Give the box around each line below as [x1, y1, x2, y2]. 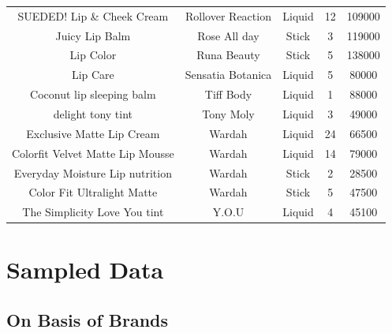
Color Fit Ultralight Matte [28, 184, 158, 200]
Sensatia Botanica [185, 66, 272, 83]
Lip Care [71, 66, 114, 83]
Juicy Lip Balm [55, 27, 131, 43]
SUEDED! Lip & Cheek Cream [17, 7, 169, 24]
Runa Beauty [196, 47, 260, 63]
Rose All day [197, 27, 259, 43]
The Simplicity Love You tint [22, 204, 164, 220]
